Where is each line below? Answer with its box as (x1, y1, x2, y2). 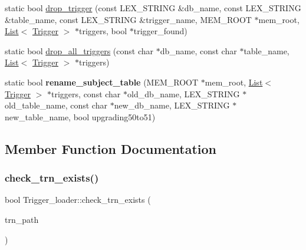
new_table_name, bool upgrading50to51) (5, 110, 156, 123)
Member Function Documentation (5, 139, 217, 157)
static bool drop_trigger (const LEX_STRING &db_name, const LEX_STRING (5, 2, 301, 14)
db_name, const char (160, 44, 237, 57)
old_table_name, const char (5, 99, 107, 111)
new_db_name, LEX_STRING (114, 99, 230, 111)
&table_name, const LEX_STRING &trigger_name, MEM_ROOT (5, 13, 252, 25)
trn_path (5, 213, 39, 225)
